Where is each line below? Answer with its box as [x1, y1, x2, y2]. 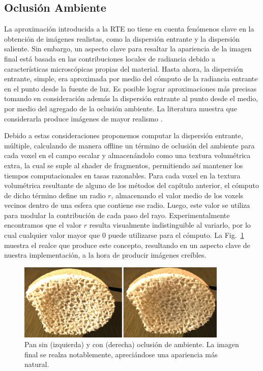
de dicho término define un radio [4, 190, 106, 200]
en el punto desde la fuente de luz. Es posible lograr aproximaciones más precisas [4, 83, 257, 94]
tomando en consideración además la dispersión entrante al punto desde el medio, [4, 93, 258, 104]
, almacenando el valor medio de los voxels [111, 190, 244, 200]
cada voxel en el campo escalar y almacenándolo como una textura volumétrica [4, 150, 251, 161]
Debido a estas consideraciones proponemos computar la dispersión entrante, [4, 130, 243, 141]
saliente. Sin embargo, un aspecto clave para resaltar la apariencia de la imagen [4, 43, 252, 54]
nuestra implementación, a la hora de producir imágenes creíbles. [4, 250, 207, 260]
